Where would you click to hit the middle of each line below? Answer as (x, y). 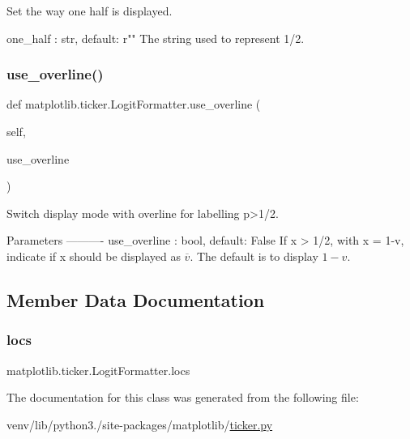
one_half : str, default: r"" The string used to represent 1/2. (156, 38)
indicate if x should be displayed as (94, 256)
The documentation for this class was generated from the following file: (183, 397)
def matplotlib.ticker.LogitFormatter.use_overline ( (134, 104)
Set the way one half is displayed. (90, 11)
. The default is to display (254, 256)
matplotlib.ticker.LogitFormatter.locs (98, 370)
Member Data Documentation (136, 299)
